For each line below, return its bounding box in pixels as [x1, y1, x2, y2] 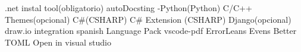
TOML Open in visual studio [5, 36, 111, 48]
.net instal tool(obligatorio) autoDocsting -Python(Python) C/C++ [5, 2, 252, 13]
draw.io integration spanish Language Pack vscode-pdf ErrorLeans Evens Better [5, 25, 297, 37]
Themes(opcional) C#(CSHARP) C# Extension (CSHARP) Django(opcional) [5, 13, 291, 25]
